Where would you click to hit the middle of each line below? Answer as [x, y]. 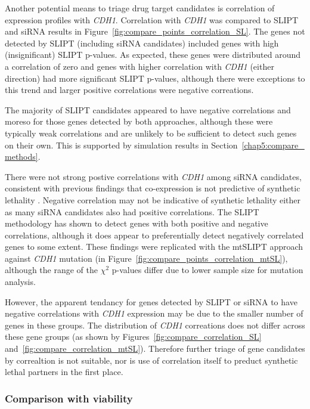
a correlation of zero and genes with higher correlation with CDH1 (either [139, 66]
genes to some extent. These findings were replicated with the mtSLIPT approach [154, 247]
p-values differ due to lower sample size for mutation [207, 270]
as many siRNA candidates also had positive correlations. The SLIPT [132, 211]
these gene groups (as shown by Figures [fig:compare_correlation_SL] [133, 337]
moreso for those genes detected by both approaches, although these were [139, 121]
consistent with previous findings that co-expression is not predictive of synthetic [153, 188]
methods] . [23, 157]
